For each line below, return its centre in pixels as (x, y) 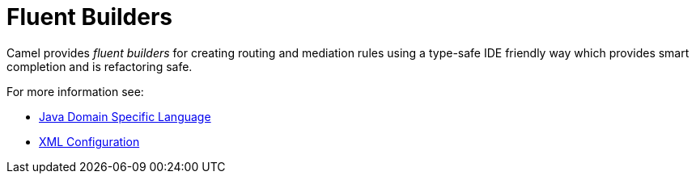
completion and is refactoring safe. (100, 66)
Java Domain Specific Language (125, 116)
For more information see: (75, 91)
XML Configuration (89, 141)
